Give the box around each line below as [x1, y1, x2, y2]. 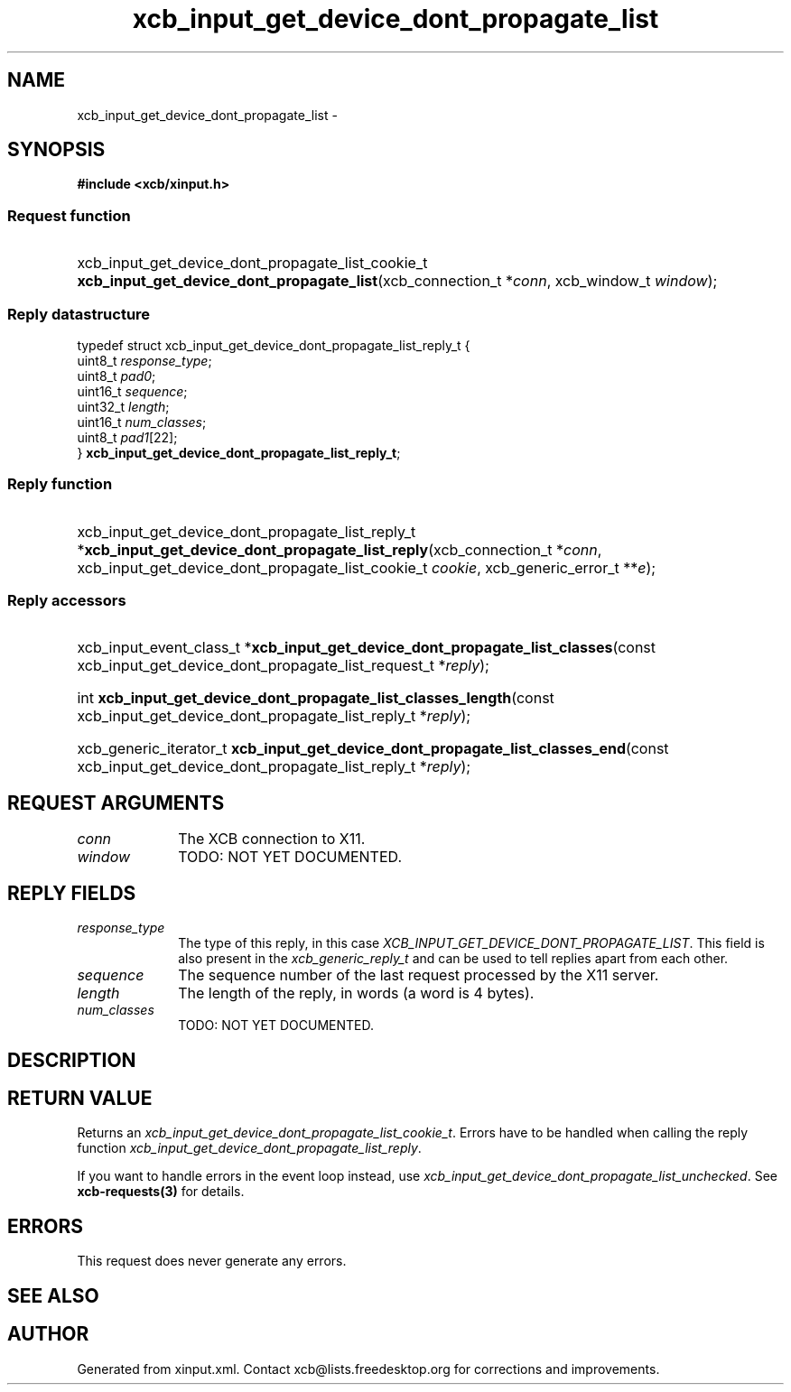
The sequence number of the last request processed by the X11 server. [178, 966, 659, 985]
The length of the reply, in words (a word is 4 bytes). [178, 984, 535, 1003]
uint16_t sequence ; [77, 383, 188, 399]
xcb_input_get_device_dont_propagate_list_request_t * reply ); [77, 656, 489, 675]
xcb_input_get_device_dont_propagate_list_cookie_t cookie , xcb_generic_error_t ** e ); [77, 558, 656, 577]
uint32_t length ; [77, 398, 170, 414]
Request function [7, 206, 131, 225]
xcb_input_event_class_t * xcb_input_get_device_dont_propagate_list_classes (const [77, 638, 656, 657]
